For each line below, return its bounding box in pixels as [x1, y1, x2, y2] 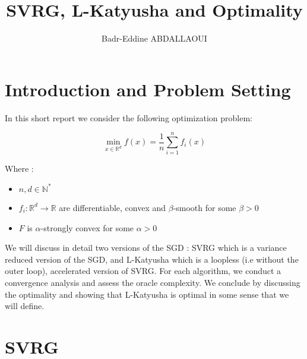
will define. [5, 300, 45, 312]
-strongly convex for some [40, 221, 134, 234]
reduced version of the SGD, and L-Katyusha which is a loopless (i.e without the [5, 253, 299, 265]
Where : [5, 162, 34, 175]
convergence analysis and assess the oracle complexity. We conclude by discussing [5, 276, 300, 288]
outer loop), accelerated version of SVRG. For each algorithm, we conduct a [5, 264, 281, 277]
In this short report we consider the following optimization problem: [5, 111, 252, 124]
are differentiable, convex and [59, 201, 166, 213]
